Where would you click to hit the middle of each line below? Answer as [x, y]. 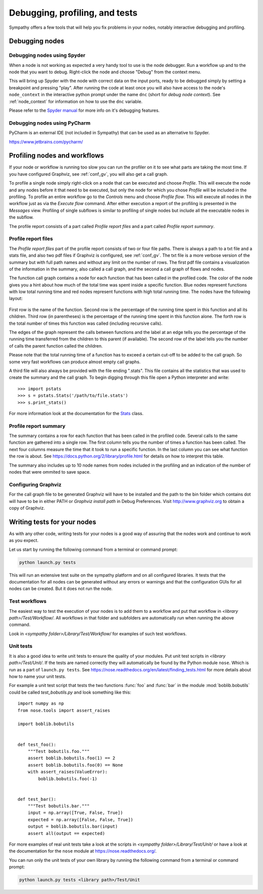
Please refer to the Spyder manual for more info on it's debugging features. [85, 110]
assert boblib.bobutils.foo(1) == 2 [71, 758]
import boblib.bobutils [46, 724]
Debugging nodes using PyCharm [50, 123]
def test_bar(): [37, 799]
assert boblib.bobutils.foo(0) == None [75, 765]
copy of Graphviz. [27, 508]
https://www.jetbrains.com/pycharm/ [46, 142]
